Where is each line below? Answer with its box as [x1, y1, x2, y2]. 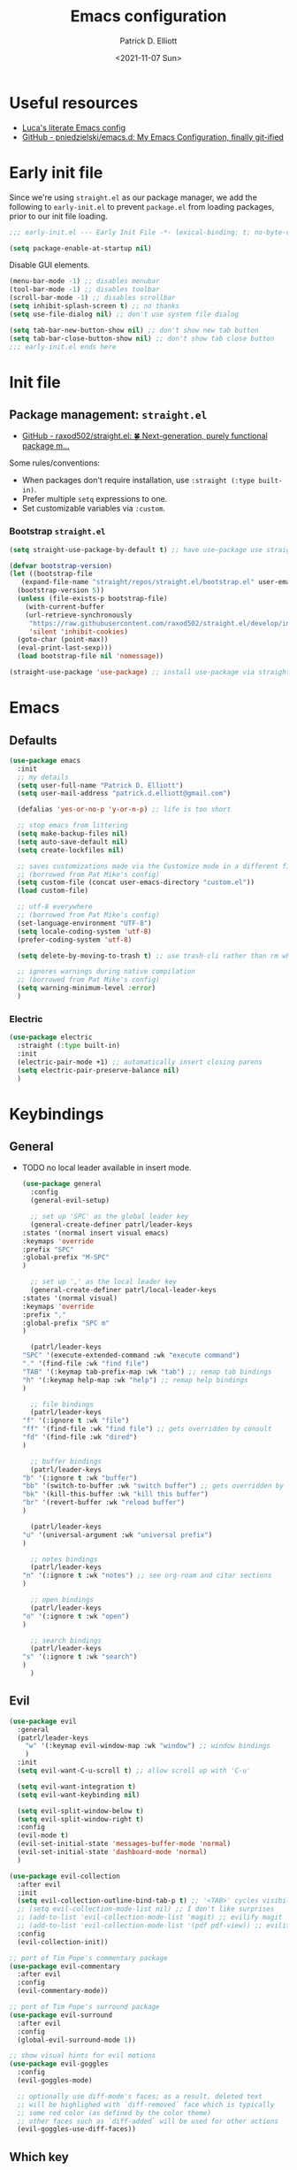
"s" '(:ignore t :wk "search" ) [21, 1652, 138, 1661]
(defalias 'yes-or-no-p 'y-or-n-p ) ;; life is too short [17, 805, 232, 814]
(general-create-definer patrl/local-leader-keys [30, 1286, 217, 1295]
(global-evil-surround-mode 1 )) [17, 2035, 137, 2044]
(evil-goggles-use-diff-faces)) [17, 2125, 137, 2134]
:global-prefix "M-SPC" [21, 1253, 110, 1262]
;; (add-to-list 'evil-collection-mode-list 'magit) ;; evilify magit [17, 1913, 283, 1922]
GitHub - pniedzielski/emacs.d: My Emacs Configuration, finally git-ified [21, 131, 285, 142]
